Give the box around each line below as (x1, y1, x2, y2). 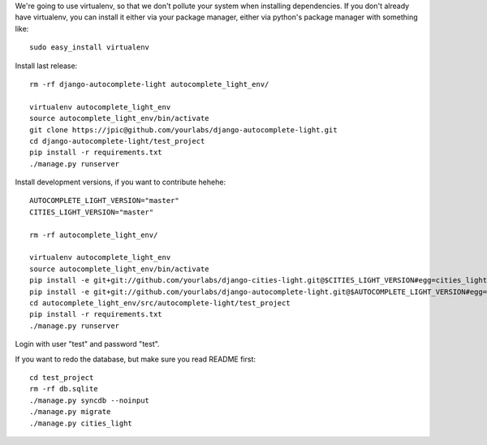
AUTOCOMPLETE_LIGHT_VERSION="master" (29, 196, 180, 205)
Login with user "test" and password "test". (15, 339, 160, 349)
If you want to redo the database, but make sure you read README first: (15, 354, 256, 364)
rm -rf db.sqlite (29, 384, 98, 394)
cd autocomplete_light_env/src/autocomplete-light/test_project (29, 298, 291, 308)
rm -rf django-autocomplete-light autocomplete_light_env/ (29, 80, 269, 89)
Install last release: (15, 61, 78, 71)
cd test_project (29, 373, 94, 382)
